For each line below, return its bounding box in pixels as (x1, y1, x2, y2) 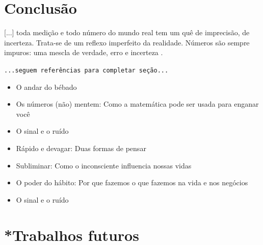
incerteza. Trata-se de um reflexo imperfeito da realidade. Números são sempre (4, 37, 250, 47)
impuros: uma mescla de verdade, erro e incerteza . (4, 47, 163, 58)
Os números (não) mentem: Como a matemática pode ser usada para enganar (16, 99, 259, 109)
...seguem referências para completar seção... (4, 66, 169, 74)
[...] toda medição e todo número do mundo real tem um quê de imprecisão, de (4, 27, 250, 38)
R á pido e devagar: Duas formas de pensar (16, 142, 146, 153)
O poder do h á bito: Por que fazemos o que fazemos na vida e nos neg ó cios (16, 177, 248, 188)
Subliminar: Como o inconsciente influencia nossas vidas (16, 160, 192, 170)
